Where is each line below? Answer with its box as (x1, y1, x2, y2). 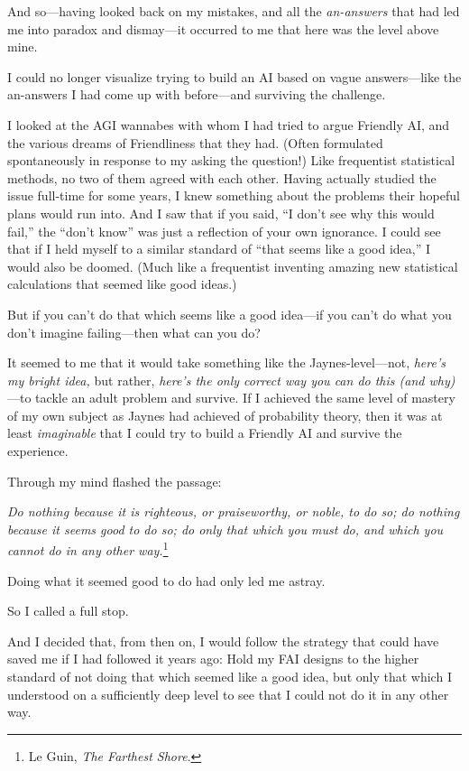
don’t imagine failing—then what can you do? (7, 322, 261, 341)
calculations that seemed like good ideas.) (7, 274, 237, 293)
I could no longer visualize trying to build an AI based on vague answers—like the (7, 67, 462, 86)
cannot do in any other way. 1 (7, 538, 169, 560)
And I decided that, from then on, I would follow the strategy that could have (7, 631, 439, 650)
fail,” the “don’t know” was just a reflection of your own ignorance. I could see (7, 221, 441, 240)
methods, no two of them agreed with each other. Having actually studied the (7, 168, 437, 187)
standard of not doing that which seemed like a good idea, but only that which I (7, 667, 452, 686)
